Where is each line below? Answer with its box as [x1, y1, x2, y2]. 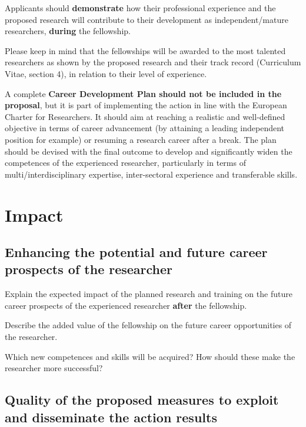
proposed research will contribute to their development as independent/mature [5, 13, 288, 25]
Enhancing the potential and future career [5, 243, 268, 261]
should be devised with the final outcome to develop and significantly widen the [5, 145, 292, 157]
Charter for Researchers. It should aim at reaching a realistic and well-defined [5, 110, 285, 122]
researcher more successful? [5, 362, 103, 374]
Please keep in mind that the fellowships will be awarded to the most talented [5, 44, 286, 56]
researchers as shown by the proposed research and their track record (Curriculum [5, 56, 301, 68]
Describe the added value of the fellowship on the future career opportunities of [5, 319, 292, 331]
